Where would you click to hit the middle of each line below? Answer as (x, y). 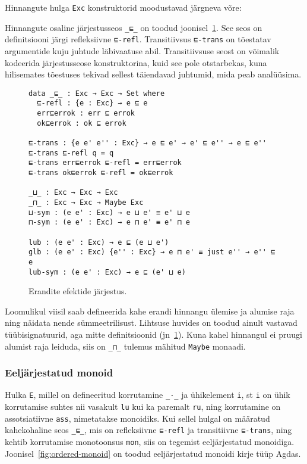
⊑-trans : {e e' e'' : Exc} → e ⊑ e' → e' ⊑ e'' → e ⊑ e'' (148, 143)
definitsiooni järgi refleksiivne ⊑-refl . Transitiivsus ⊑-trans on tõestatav (138, 39)
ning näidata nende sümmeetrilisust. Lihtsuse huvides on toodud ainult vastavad (151, 323)
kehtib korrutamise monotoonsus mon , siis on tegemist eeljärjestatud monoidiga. (150, 442)
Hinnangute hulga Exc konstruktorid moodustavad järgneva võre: (123, 7)
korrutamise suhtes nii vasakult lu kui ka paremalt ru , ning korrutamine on (143, 407)
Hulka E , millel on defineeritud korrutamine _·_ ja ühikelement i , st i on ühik (148, 395)
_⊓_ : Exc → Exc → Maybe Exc (86, 202)
